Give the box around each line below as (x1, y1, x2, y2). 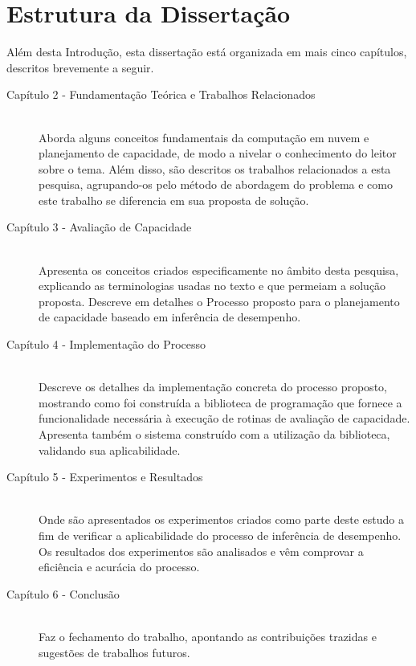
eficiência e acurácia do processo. (39, 558, 200, 575)
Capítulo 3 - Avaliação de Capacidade (6, 219, 192, 235)
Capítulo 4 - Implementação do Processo (6, 336, 206, 353)
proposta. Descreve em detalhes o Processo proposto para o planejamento (39, 292, 400, 309)
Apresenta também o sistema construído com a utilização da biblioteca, (39, 426, 390, 442)
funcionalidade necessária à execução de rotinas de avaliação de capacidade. (39, 410, 410, 427)
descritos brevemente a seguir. (6, 59, 154, 76)
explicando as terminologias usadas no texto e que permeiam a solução (39, 277, 386, 294)
